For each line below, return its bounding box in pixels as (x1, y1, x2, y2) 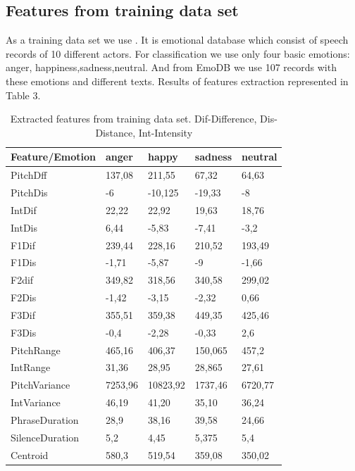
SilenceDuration (11, 429, 80, 444)
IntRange (11, 360, 51, 375)
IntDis (11, 220, 37, 234)
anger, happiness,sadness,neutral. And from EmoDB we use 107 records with (6, 60, 337, 75)
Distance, (95, 125, 136, 139)
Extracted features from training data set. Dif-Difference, (10, 111, 257, 126)
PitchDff (11, 168, 47, 182)
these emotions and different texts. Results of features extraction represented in (6, 73, 349, 88)
